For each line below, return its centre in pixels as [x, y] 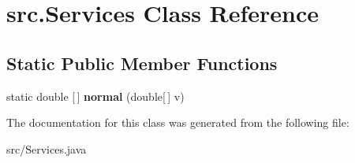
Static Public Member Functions [142, 63]
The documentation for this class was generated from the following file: [178, 122]
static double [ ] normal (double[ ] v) [95, 96]
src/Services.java [47, 148]
